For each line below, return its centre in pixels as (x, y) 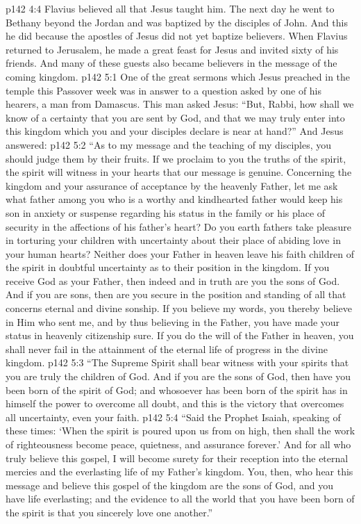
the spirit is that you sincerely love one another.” (109, 512)
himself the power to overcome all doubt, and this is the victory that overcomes (175, 403)
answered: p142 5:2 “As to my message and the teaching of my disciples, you (169, 144)
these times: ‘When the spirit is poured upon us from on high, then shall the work (180, 431)
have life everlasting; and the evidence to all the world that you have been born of (180, 499)
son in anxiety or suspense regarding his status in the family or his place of (166, 212)
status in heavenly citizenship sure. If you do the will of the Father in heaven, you (180, 335)
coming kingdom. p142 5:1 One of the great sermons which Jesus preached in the (178, 76)
